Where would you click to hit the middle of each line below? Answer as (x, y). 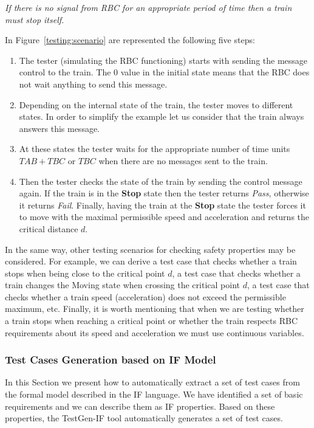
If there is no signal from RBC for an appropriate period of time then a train (148, 7)
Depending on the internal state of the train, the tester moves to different (156, 104)
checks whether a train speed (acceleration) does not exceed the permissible (145, 296)
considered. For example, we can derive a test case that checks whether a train (151, 261)
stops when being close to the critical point (85, 273)
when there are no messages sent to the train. (183, 160)
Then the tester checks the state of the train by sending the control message (161, 181)
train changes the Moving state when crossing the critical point (122, 285)
